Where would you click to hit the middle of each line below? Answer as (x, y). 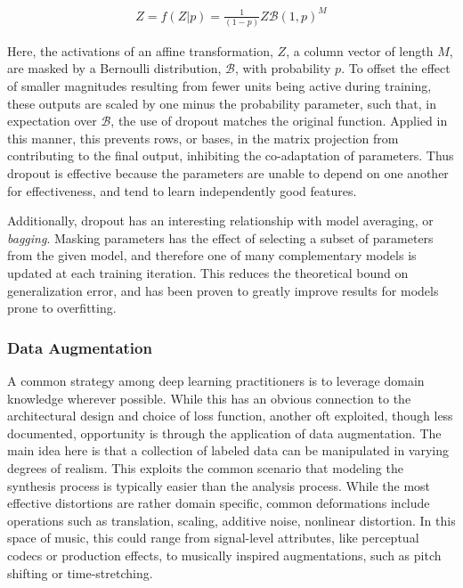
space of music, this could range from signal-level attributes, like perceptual (213, 538)
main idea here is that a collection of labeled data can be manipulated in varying (228, 450)
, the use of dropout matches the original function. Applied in (279, 121)
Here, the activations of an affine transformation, (140, 50)
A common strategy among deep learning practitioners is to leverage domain (216, 380)
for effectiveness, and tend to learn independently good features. (182, 190)
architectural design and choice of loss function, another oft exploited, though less (230, 416)
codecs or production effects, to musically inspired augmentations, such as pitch (224, 555)
